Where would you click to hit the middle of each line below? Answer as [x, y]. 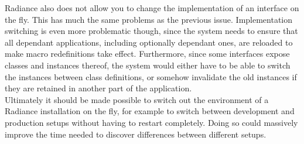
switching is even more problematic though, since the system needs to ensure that [151, 31]
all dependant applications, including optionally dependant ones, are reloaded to [149, 42]
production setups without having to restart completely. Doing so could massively [151, 122]
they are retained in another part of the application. [98, 88]
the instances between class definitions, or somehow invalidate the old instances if [151, 76]
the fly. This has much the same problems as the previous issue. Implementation [149, 19]
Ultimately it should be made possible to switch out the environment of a [137, 99]
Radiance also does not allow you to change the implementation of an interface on [152, 8]
